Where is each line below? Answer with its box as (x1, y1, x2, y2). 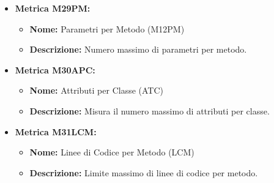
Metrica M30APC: (15, 63, 95, 76)
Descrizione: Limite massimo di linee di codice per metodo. (29, 166, 258, 179)
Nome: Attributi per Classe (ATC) (29, 84, 164, 97)
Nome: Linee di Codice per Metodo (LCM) (29, 146, 194, 159)
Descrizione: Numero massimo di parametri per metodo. (29, 43, 247, 56)
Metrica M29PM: (15, 2, 91, 14)
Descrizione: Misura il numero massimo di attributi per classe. (29, 104, 270, 117)
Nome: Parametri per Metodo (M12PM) (29, 22, 185, 35)
